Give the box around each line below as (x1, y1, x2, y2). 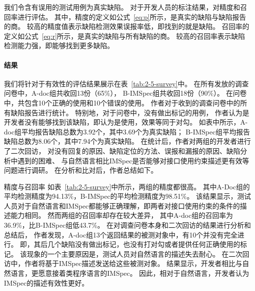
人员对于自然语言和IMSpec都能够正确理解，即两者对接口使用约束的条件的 (4, 200, 240, 211)
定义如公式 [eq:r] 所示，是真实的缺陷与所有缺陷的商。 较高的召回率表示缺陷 (4, 30, 245, 41)
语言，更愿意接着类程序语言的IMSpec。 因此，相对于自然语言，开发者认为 (10, 268, 249, 278)
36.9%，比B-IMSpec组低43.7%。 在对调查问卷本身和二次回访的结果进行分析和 (4, 220, 251, 230)
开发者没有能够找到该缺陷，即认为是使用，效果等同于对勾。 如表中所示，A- (4, 117, 248, 127)
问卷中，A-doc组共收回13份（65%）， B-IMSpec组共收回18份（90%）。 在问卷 (4, 88, 247, 98)
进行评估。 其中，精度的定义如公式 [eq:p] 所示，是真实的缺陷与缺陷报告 (17, 11, 246, 22)
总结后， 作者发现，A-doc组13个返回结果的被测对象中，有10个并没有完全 (4, 229, 238, 239)
